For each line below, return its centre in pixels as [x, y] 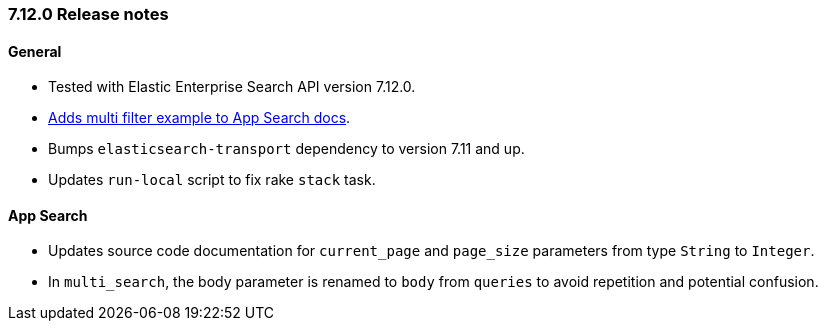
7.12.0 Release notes [88, 14]
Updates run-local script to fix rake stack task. [212, 180]
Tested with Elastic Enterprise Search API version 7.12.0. [232, 87]
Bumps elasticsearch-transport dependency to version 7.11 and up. [286, 149]
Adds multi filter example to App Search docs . [199, 118]
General [35, 51]
